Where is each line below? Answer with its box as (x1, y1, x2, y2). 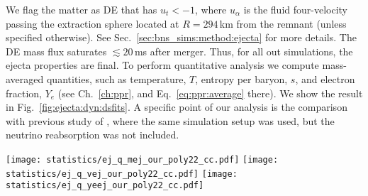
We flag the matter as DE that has (6, 2, 157, 16)
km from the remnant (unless (219, 16, 347, 31)
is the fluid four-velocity (243, 2, 348, 16)
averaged (6, 71, 44, 86)
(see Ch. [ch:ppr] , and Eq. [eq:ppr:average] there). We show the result (57, 85, 363, 100)
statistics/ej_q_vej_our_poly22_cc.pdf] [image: (6, 168, 238, 179)
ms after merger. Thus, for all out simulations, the (134, 43, 353, 58)
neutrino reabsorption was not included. (6, 127, 179, 142)
